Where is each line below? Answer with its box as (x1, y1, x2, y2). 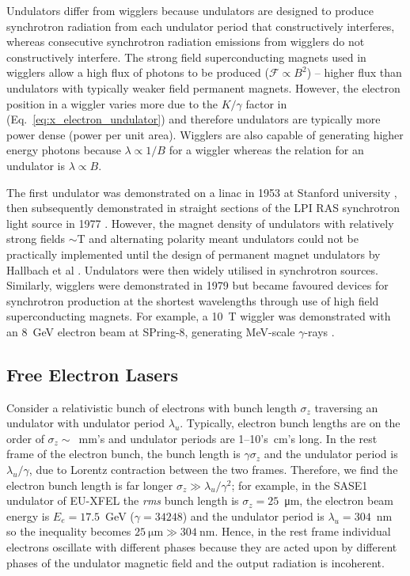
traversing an (314, 399, 378, 415)
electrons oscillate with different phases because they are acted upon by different (6, 539, 397, 555)
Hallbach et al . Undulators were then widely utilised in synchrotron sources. (6, 261, 378, 278)
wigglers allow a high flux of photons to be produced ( (6, 64, 269, 81)
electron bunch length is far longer (6, 476, 173, 493)
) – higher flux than (306, 64, 402, 81)
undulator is (6, 157, 66, 173)
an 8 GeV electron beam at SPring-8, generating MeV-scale (6, 323, 295, 339)
